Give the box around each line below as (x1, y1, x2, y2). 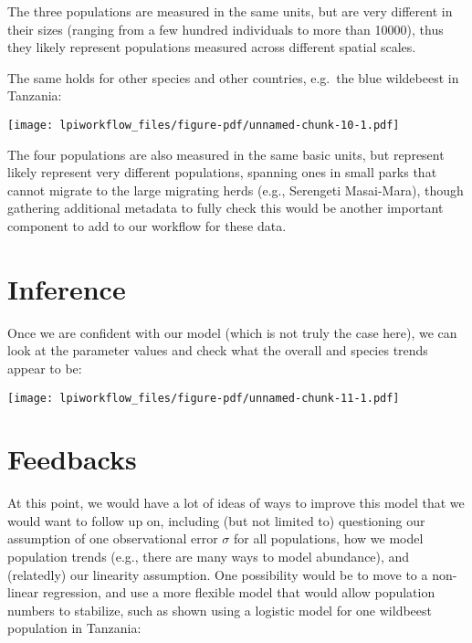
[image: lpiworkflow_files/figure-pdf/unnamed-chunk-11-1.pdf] (7, 391, 400, 405)
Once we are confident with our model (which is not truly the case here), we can (7, 322, 457, 342)
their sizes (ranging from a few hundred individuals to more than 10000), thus (7, 19, 444, 38)
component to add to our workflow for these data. (7, 216, 287, 235)
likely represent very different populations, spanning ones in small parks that (7, 163, 437, 182)
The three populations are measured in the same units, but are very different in (7, 2, 453, 20)
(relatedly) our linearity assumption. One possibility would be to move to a (7, 564, 428, 584)
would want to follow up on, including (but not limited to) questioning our (7, 511, 425, 530)
